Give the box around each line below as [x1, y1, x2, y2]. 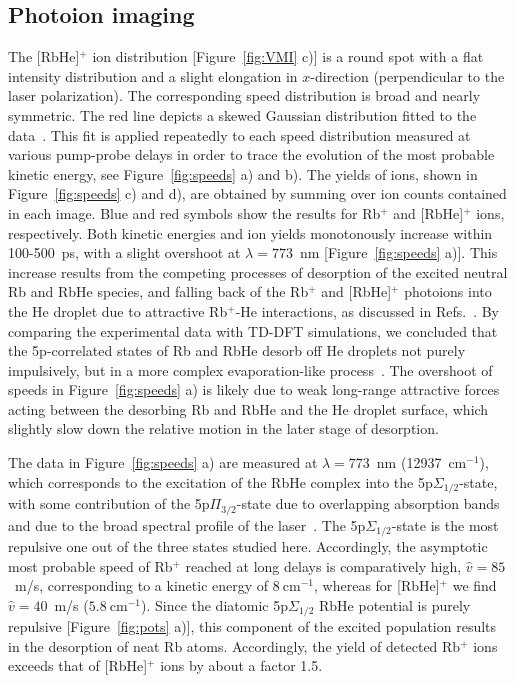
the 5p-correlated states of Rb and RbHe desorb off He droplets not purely [8, 340, 466, 361]
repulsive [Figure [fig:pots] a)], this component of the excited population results [8, 616, 497, 637]
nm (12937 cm [376, 452, 467, 473]
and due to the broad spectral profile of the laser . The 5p [8, 514, 366, 535]
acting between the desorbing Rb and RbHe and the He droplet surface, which [8, 398, 489, 419]
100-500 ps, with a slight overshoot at [8, 242, 241, 263]
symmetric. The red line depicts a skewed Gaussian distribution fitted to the [8, 104, 477, 125]
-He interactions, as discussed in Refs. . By [235, 300, 499, 321]
